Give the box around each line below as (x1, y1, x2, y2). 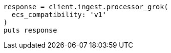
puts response (3, 26, 57, 34)
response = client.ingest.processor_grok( (3, 3, 169, 11)
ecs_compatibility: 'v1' (11, 11, 107, 18)
